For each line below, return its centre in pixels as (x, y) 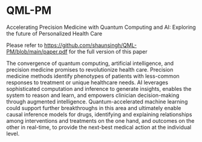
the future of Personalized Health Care (54, 33)
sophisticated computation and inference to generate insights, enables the (99, 88)
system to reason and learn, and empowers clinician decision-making (93, 95)
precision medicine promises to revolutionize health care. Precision (90, 69)
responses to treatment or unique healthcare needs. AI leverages (87, 82)
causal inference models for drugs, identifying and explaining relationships (99, 114)
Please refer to (25, 45)
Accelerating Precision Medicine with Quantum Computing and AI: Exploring (101, 27)
